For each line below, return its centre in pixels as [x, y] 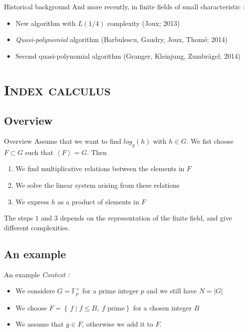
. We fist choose [210, 141]
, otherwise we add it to [118, 324]
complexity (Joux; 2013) [143, 23]
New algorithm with [46, 23]
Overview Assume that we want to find [63, 141]
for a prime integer [110, 291]
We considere [35, 291]
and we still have [172, 291]
